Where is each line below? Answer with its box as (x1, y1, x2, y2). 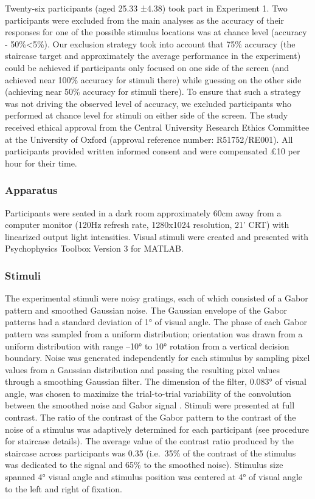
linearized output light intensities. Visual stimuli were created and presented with (5, 230, 309, 243)
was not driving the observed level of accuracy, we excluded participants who (5, 97, 291, 109)
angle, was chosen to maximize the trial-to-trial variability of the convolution (5, 387, 291, 399)
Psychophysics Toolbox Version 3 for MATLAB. (5, 242, 184, 255)
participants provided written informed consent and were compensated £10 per (5, 145, 300, 157)
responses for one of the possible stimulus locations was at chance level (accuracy (5, 26, 307, 38)
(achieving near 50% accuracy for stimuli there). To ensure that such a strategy (5, 85, 301, 98)
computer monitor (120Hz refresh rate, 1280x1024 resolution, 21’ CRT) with (5, 218, 289, 231)
